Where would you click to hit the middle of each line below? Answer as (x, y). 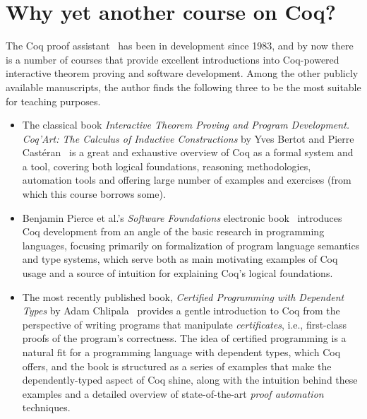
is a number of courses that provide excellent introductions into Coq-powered (173, 59)
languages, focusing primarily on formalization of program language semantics (191, 245)
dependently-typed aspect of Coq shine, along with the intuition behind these (190, 380)
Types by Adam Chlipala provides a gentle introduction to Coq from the (181, 311)
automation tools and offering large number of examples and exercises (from (187, 180)
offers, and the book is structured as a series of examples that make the (177, 366)
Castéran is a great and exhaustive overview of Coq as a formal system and (188, 152)
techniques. (46, 407)
